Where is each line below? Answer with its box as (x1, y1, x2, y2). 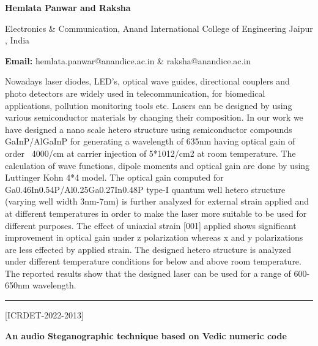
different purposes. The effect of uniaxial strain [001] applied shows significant (5, 219, 297, 231)
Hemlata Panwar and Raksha (5, 1, 131, 13)
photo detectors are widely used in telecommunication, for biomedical (5, 86, 265, 99)
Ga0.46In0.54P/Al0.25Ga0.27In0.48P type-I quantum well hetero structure (5, 182, 286, 195)
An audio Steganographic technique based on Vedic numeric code (5, 329, 287, 342)
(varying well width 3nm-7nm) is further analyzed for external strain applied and (5, 195, 309, 208)
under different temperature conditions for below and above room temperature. (5, 255, 301, 268)
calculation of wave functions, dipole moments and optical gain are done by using (5, 159, 310, 171)
